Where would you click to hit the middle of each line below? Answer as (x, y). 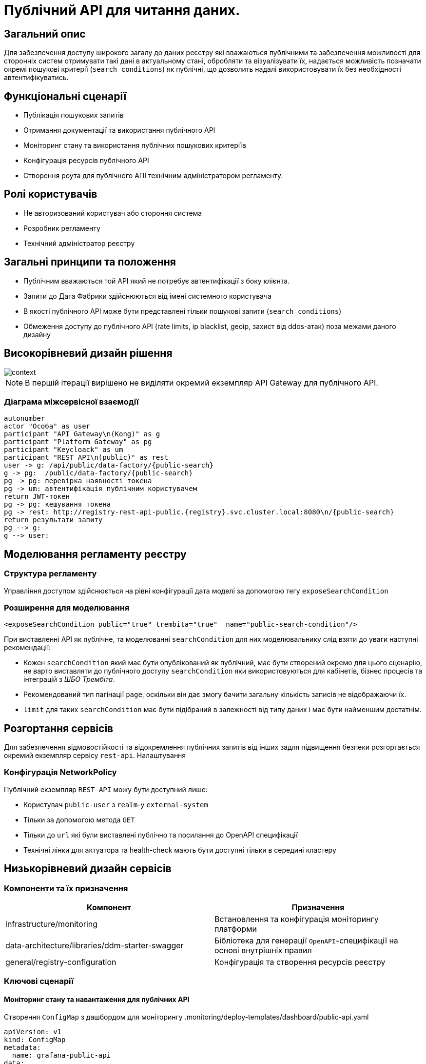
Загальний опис (45, 34)
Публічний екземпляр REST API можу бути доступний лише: (106, 789)
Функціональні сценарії (65, 96)
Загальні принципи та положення (90, 262)
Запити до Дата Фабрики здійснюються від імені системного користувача (147, 296)
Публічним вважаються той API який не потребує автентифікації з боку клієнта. (157, 281)
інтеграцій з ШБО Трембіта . (69, 679)
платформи (236, 929)
